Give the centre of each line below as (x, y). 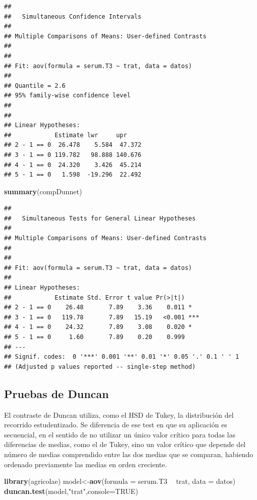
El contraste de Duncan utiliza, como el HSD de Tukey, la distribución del (119, 414)
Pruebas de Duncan (57, 393)
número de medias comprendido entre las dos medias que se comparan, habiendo (129, 454)
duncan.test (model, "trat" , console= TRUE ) (71, 491)
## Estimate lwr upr (66, 135)
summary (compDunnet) (43, 191)
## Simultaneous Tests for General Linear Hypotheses (100, 218)
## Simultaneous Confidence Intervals (73, 16)
